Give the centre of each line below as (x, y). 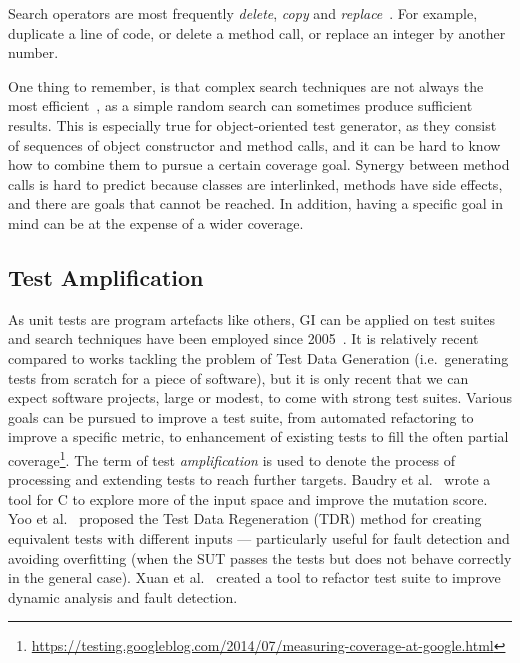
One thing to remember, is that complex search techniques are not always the (246, 85)
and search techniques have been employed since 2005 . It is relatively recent (243, 338)
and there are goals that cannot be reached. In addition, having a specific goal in (255, 203)
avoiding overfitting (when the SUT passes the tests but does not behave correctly (260, 557)
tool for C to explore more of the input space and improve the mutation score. (248, 498)
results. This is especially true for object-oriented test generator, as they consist (252, 124)
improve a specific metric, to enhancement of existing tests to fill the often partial (258, 436)
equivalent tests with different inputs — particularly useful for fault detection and (259, 537)
